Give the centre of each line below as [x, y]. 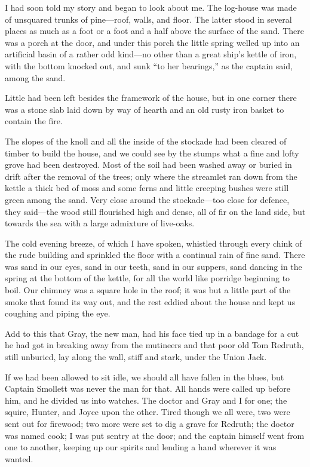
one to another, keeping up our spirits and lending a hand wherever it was [141, 447]
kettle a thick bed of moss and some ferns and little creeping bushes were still [147, 188]
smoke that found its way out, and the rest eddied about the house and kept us [150, 301]
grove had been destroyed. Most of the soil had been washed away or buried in [148, 165]
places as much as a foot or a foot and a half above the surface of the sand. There [154, 31]
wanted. [19, 458]
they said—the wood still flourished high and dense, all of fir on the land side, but [155, 211]
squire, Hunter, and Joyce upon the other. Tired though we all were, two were [148, 412]
